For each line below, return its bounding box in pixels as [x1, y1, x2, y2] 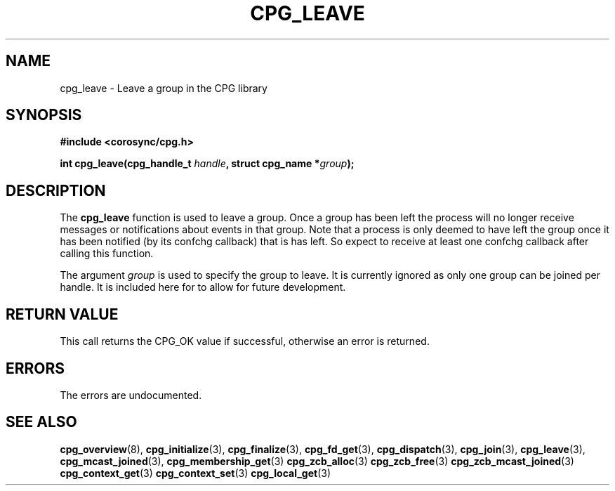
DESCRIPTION [6, 181, 106, 199]
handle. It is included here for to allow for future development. [60, 281, 346, 294]
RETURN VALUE [6, 305, 119, 323]
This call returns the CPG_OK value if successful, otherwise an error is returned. [60, 335, 430, 348]
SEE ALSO [6, 413, 77, 431]
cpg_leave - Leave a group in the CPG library [60, 81, 267, 94]
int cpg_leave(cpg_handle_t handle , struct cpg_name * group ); [60, 157, 355, 170]
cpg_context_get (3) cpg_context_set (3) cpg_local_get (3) [60, 466, 331, 479]
